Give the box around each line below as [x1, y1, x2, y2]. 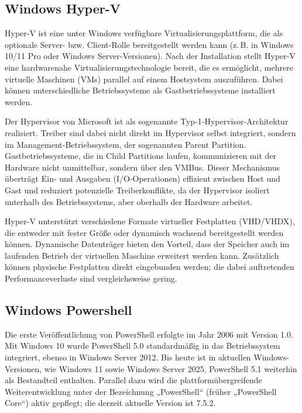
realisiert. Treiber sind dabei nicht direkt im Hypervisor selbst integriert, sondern [5, 126, 296, 138]
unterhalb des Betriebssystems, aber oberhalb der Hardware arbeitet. [5, 195, 253, 207]
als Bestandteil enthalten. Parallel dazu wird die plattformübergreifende [5, 374, 262, 386]
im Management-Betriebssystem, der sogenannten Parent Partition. [5, 138, 246, 150]
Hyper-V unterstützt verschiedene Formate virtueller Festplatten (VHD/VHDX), [5, 215, 295, 227]
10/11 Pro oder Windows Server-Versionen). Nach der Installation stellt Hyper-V [5, 50, 296, 62]
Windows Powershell [5, 301, 132, 319]
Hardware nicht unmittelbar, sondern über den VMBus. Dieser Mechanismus [5, 161, 280, 173]
